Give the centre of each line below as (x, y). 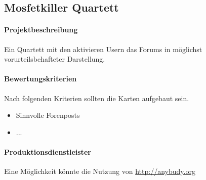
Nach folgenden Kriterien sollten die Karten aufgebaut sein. (97, 98)
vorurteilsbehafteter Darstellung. (55, 59)
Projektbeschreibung (41, 30)
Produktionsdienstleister (48, 151)
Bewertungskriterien (40, 79)
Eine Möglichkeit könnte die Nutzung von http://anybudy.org (100, 171)
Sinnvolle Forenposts (48, 115)
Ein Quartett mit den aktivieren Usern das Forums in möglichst (103, 49)
